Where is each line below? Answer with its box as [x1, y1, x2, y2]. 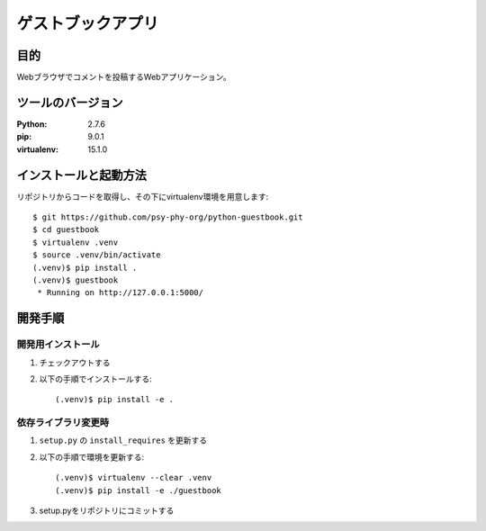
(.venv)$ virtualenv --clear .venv [55, 472, 212, 483]
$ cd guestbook [32, 225, 100, 235]
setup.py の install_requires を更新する [39, 435, 208, 445]
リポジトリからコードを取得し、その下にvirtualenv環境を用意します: [16, 191, 269, 202]
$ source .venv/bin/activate [32, 250, 161, 260]
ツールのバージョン [16, 94, 123, 110]
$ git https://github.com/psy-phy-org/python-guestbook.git [32, 212, 303, 222]
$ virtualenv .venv [32, 237, 119, 247]
